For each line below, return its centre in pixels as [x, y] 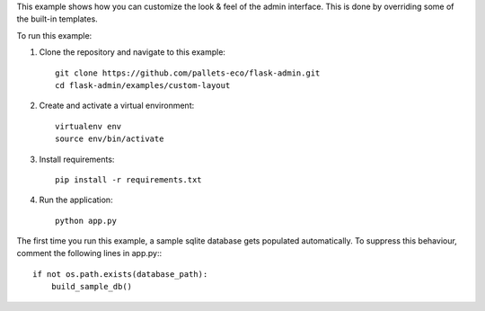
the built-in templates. [57, 19]
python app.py [86, 221]
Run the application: [76, 200]
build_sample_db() [92, 287]
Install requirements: [77, 159]
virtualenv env [88, 126]
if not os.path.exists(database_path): [120, 274]
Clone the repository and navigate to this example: [132, 52]
